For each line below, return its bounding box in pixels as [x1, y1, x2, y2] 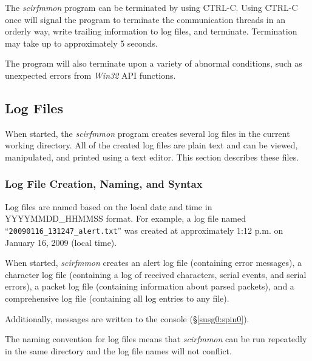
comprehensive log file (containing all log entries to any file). [5, 291, 229, 304]
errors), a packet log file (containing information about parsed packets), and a [5, 280, 294, 293]
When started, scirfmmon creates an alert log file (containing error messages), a [5, 256, 302, 269]
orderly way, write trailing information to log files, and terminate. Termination [5, 25, 297, 38]
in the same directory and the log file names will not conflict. [5, 344, 232, 357]
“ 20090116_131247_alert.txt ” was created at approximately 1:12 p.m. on [5, 224, 283, 236]
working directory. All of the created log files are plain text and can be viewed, [5, 139, 298, 151]
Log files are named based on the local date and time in [5, 200, 212, 213]
